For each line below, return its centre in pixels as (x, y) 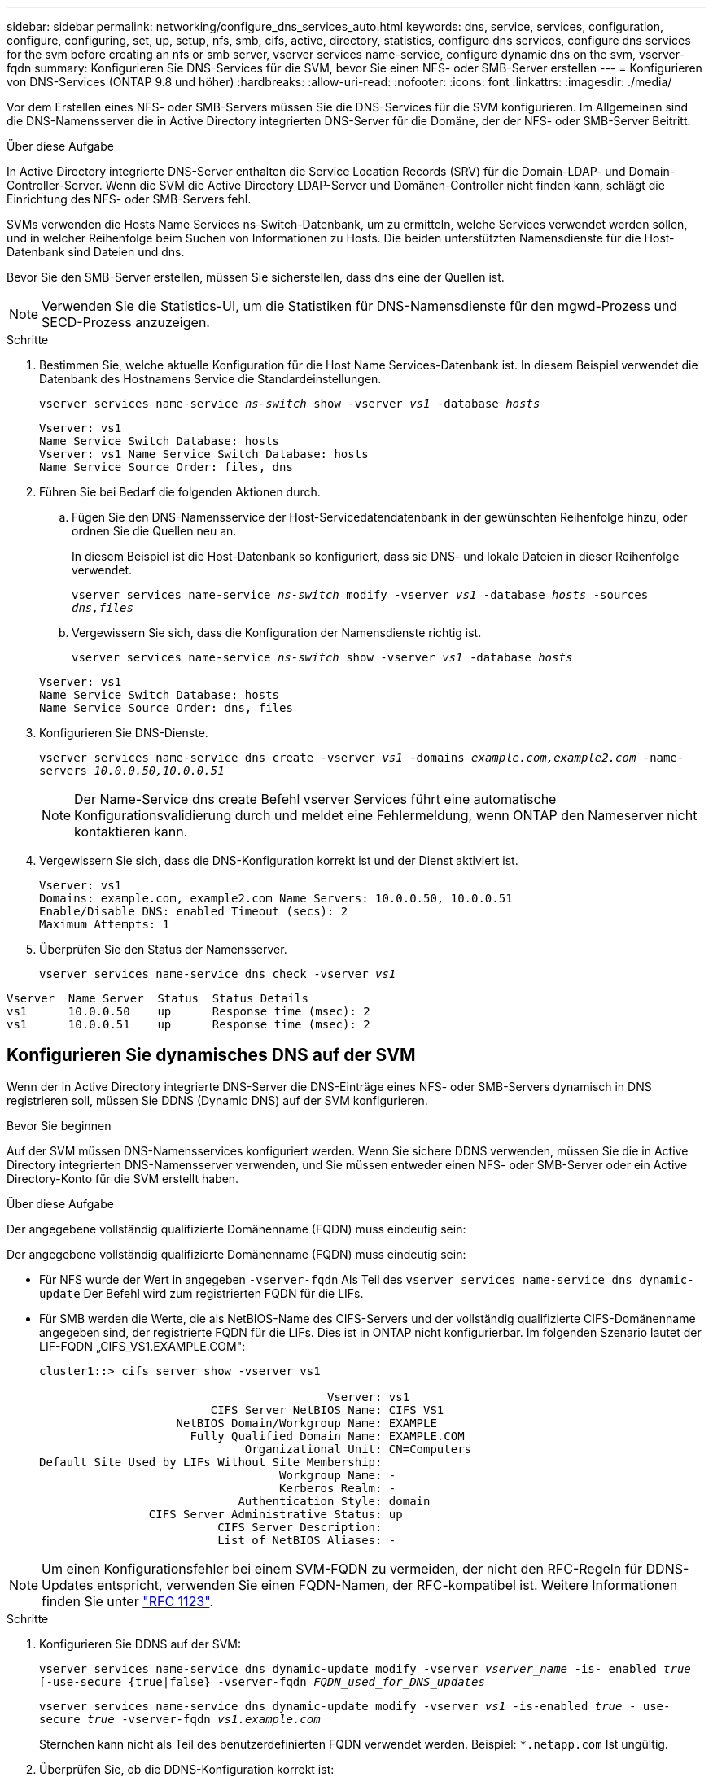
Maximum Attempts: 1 (105, 924)
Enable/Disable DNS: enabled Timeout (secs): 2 (194, 911)
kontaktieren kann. (131, 832)
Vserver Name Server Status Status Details (157, 998)
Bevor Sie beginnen (59, 1125)
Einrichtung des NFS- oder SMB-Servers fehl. (129, 199)
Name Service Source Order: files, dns (166, 467)
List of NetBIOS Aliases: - (307, 1540)
